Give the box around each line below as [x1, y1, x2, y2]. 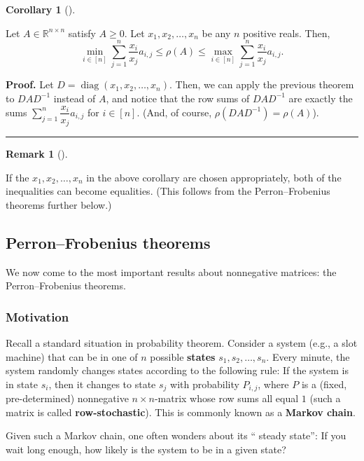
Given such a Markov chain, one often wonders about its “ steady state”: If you [6, 428, 346, 443]
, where [258, 376, 289, 391]
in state [6, 376, 38, 391]
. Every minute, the [266, 349, 350, 364]
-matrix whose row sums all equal [154, 391, 299, 406]
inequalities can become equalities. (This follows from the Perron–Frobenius [6, 184, 330, 198]
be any [202, 25, 231, 40]
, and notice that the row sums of [106, 90, 250, 105]
